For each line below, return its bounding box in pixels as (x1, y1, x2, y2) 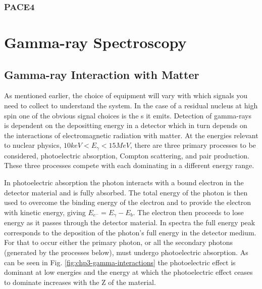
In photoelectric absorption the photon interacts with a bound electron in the (4, 177, 244, 188)
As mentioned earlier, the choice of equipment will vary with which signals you (4, 90, 248, 101)
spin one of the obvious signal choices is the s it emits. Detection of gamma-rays (4, 110, 251, 120)
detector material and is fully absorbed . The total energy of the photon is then (4, 187, 248, 197)
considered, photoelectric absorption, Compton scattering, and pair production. (4, 150, 249, 160)
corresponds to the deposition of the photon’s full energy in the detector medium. (4, 227, 256, 237)
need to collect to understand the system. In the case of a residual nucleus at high (4, 100, 258, 111)
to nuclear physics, (4, 140, 62, 150)
